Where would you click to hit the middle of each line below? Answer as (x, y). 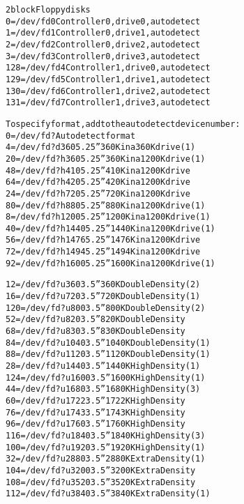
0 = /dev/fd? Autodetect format (71, 136)
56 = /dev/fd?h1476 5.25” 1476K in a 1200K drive (103, 240)
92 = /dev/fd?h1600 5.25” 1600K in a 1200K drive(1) (110, 263)
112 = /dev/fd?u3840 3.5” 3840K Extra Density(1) (108, 494)
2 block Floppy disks (48, 10)
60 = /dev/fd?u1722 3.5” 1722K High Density (96, 401)
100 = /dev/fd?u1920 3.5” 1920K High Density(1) (106, 447)
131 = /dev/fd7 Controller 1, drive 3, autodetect (108, 103)
